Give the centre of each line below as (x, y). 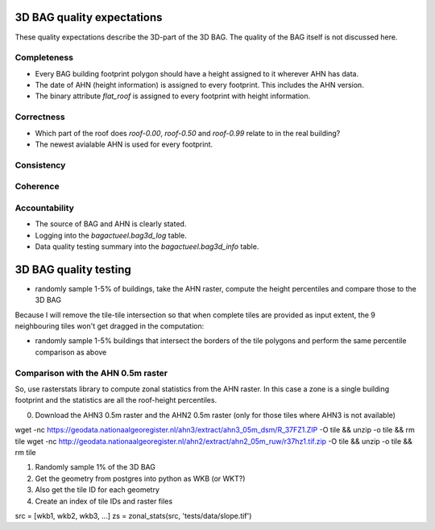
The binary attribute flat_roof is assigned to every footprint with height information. (172, 96)
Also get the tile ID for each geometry (97, 490)
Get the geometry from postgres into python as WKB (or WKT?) (140, 478)
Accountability (44, 208)
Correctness (40, 117)
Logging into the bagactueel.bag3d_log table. (111, 235)
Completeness (44, 58)
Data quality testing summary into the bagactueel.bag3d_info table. (147, 246)
